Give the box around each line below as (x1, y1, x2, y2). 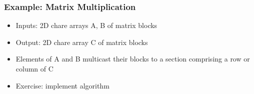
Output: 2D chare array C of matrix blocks (15, 36, 148, 47)
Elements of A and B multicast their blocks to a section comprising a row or (15, 53, 250, 64)
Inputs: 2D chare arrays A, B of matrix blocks (15, 20, 157, 30)
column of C (15, 63, 53, 73)
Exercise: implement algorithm (15, 80, 109, 90)
